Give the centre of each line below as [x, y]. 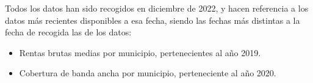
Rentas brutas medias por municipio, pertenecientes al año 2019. [140, 52]
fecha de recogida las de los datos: [68, 32]
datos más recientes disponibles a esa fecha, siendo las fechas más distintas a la [153, 20]
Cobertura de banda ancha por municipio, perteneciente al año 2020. [148, 73]
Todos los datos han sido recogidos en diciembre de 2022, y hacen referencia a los [157, 8]
